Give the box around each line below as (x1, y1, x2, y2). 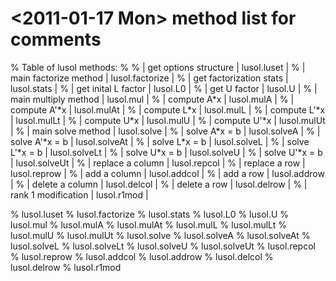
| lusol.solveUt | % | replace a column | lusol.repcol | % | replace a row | (10, 157, 306, 169)
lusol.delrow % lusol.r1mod (10, 261, 122, 273)
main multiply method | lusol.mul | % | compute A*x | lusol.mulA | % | (10, 93, 295, 105)
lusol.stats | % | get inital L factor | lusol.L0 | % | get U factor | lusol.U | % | (10, 82, 318, 94)
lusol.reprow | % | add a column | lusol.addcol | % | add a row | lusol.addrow (10, 167, 325, 179)
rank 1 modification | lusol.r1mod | (10, 188, 149, 201)
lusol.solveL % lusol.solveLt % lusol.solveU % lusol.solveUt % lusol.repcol (10, 240, 316, 252)
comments (10, 28, 102, 51)
